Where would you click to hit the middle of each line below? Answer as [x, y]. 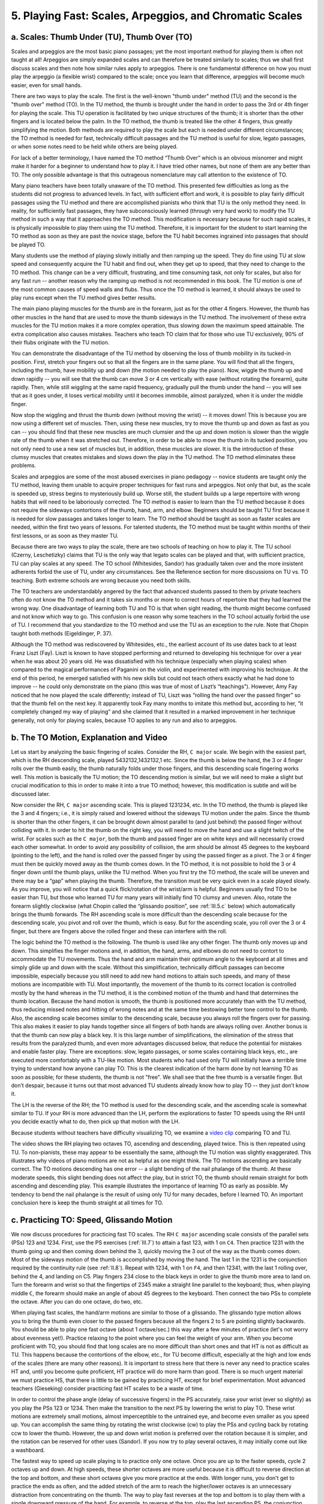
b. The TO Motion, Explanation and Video [89, 737]
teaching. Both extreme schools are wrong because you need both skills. [101, 580]
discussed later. [31, 794]
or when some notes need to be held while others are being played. [94, 147]
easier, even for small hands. [46, 85]
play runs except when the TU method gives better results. [84, 297]
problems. [23, 466]
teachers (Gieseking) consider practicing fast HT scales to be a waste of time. [107, 1388]
